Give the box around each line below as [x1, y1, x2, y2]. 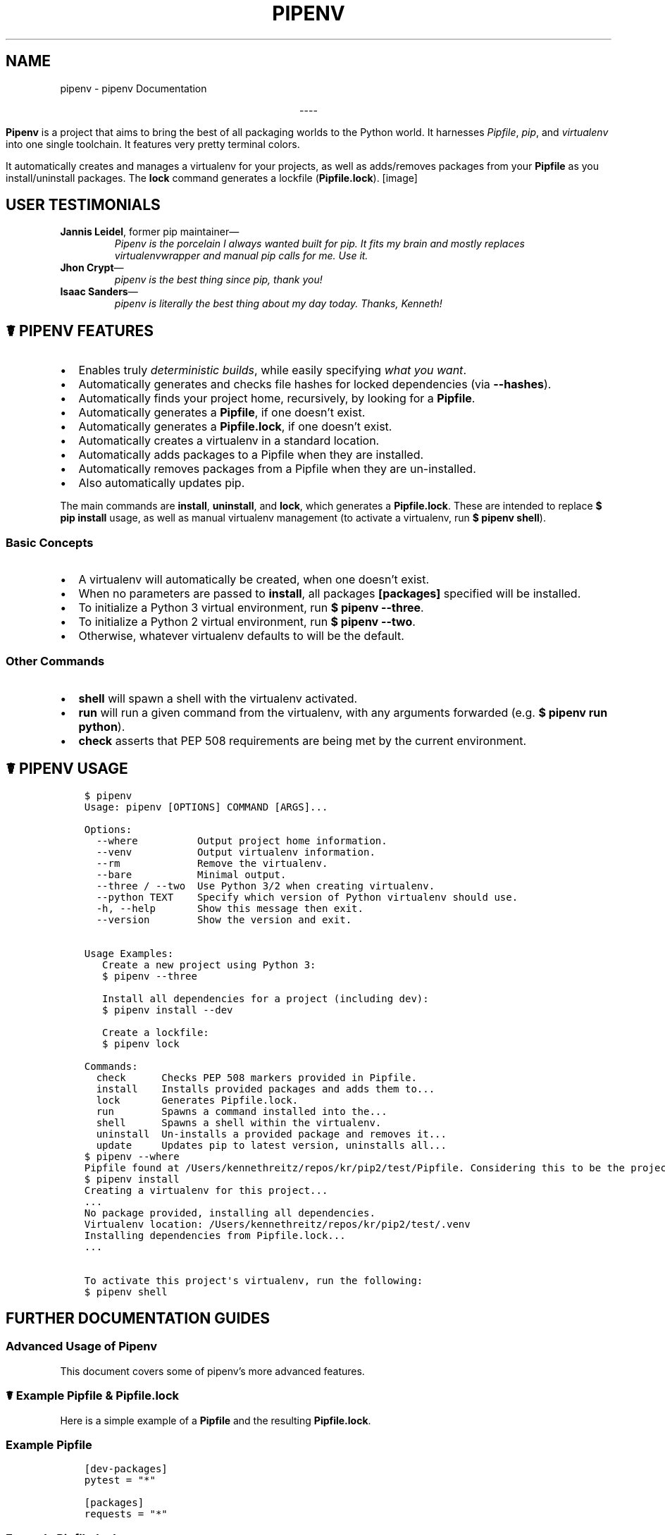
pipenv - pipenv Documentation [60, 82, 207, 94]
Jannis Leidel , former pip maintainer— [60, 226, 240, 238]
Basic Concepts [6, 535, 94, 550]
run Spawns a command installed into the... [96, 1105, 387, 1117]
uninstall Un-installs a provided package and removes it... [96, 1128, 447, 1140]
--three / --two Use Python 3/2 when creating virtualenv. [96, 880, 435, 892]
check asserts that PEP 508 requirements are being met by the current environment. [78, 733, 527, 748]
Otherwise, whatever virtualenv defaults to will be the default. [78, 629, 404, 643]
